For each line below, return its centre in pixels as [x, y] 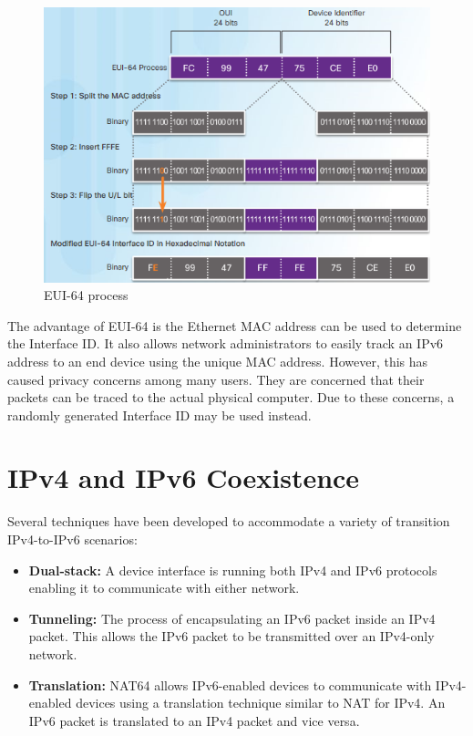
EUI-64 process [86, 295]
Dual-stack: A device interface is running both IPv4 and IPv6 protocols [233, 570]
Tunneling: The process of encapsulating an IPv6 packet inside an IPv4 [232, 618]
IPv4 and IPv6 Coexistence [184, 477]
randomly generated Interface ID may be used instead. [159, 415]
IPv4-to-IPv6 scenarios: [72, 539]
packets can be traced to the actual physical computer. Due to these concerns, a [231, 397]
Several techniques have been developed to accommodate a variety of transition [229, 521]
